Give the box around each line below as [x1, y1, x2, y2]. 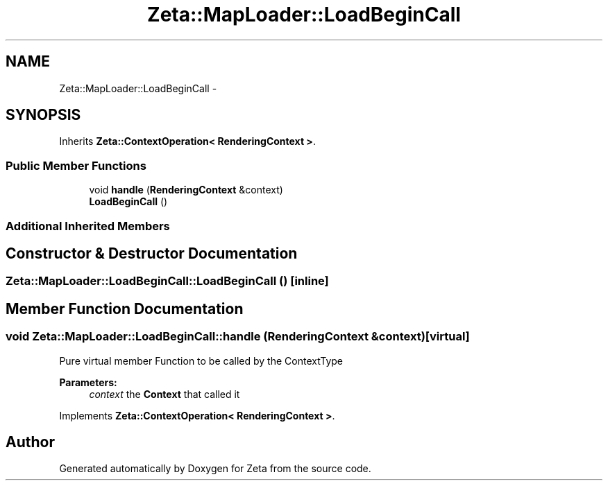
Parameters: [59, 376, 117, 388]
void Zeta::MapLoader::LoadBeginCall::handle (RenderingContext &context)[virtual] [6, 329, 470, 344]
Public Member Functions [6, 158, 146, 173]
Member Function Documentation [6, 300, 244, 318]
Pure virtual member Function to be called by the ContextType [59, 354, 344, 367]
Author [6, 433, 55, 451]
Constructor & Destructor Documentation [6, 244, 298, 262]
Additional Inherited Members [6, 218, 170, 233]
